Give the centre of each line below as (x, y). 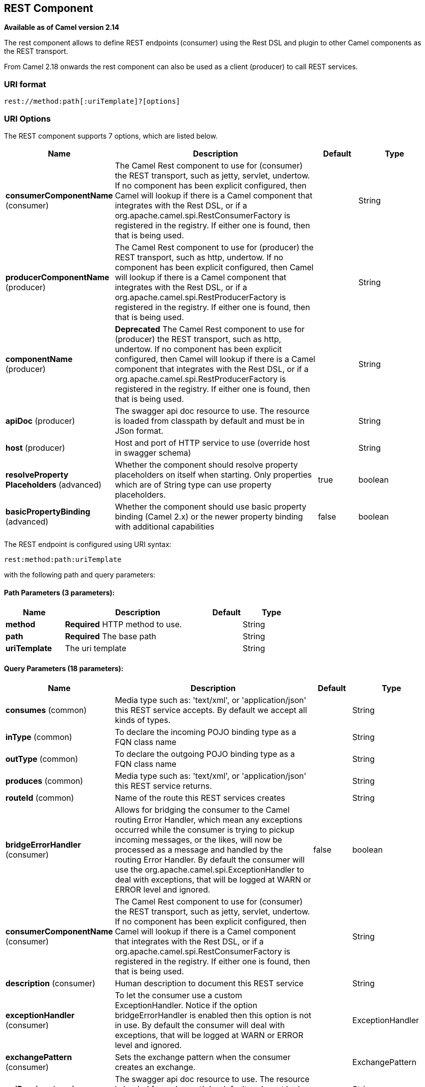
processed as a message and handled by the (199, 850)
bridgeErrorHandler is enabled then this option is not (213, 1015)
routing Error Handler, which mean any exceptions (209, 820)
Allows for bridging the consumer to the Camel (202, 810)
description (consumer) (51, 984)
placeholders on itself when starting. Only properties (213, 474)
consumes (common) (46, 710)
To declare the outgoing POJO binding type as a (205, 754)
